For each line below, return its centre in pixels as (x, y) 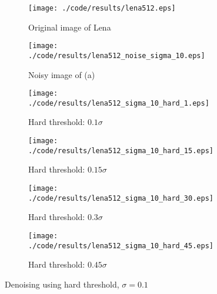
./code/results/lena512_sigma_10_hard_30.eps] (121, 198)
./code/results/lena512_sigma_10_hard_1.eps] (119, 103)
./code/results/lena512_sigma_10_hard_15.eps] (121, 151)
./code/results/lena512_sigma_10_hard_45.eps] (121, 246)
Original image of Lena (70, 27)
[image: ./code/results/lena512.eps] (102, 8)
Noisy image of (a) (62, 74)
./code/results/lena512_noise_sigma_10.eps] (117, 55)
